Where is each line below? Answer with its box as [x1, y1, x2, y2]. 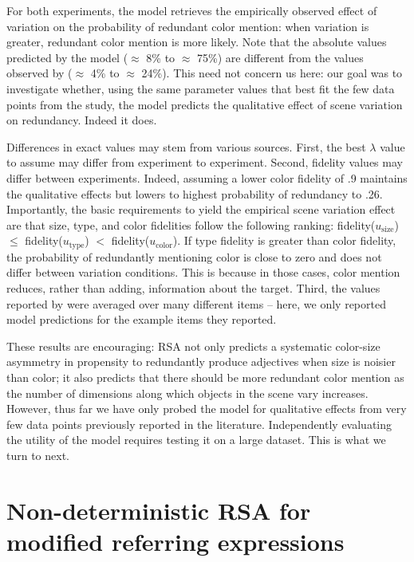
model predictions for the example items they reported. [6, 311, 277, 328]
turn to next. [6, 446, 70, 463]
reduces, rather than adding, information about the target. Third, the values [6, 279, 380, 296]
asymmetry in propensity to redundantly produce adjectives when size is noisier [6, 353, 396, 370]
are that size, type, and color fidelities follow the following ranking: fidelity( [6, 216, 376, 233]
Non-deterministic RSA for [6, 493, 311, 526]
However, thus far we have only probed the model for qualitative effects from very [6, 400, 407, 417]
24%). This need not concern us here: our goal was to [141, 65, 403, 81]
